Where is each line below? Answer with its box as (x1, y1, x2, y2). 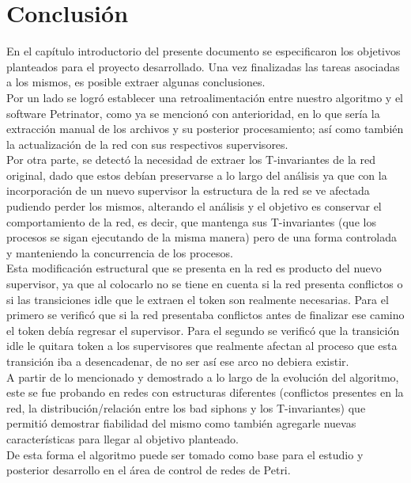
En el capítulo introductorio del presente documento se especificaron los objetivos (6, 43, 401, 59)
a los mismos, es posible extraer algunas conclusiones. (6, 74, 266, 90)
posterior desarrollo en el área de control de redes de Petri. (6, 462, 291, 478)
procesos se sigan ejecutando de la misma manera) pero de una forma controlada (6, 229, 398, 245)
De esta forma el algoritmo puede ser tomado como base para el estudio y (6, 446, 364, 462)
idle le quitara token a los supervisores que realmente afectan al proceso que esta (6, 337, 398, 354)
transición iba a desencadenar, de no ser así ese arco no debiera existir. (6, 353, 349, 369)
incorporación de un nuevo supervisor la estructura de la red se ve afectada (6, 182, 370, 199)
